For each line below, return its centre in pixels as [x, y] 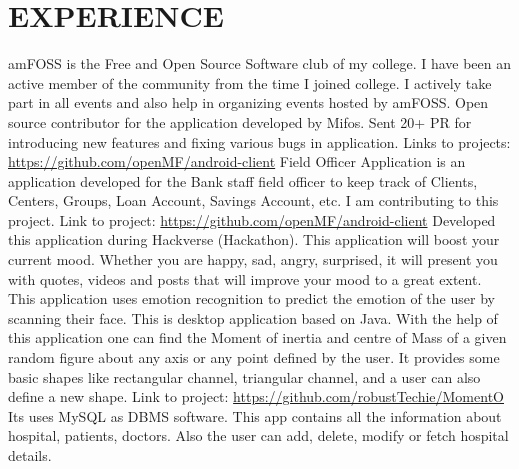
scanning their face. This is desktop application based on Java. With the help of [253, 317]
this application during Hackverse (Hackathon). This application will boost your [254, 239]
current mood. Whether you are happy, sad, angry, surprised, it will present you [253, 259]
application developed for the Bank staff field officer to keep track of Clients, [243, 180]
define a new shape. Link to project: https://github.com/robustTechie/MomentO [256, 396]
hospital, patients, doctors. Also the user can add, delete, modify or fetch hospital [258, 435]
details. [30, 455]
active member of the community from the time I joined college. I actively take [250, 82]
